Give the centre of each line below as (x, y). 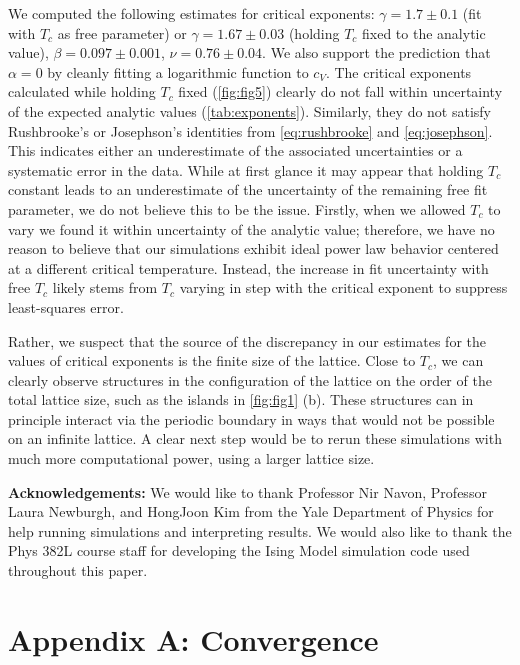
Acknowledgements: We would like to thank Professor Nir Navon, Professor (247, 491)
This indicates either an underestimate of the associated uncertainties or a (235, 150)
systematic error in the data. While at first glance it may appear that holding (246, 169)
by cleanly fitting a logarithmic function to (178, 71)
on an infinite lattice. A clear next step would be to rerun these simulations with (255, 438)
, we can (458, 360)
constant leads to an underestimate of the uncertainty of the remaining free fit (248, 189)
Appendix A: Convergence (193, 638)
